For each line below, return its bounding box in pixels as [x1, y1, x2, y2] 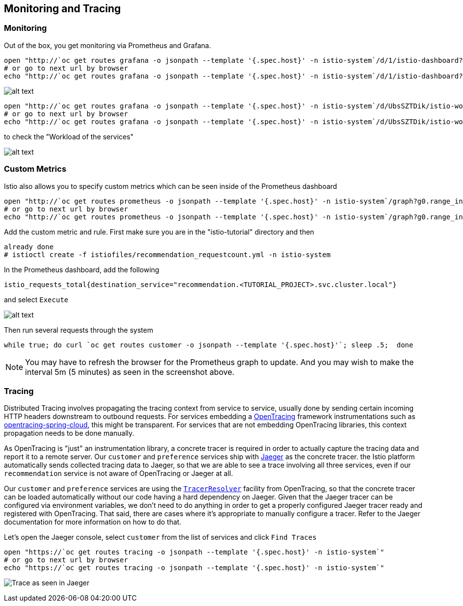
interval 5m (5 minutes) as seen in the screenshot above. [25, 367, 234, 377]
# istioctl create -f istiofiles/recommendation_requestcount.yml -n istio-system [4, 250, 331, 259]
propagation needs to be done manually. [4, 429, 134, 438]
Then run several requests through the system [4, 325, 154, 334]
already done [4, 242, 54, 251]
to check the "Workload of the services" [4, 132, 134, 141]
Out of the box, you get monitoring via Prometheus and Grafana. [4, 41, 211, 50]
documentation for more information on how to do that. [4, 518, 181, 527]
